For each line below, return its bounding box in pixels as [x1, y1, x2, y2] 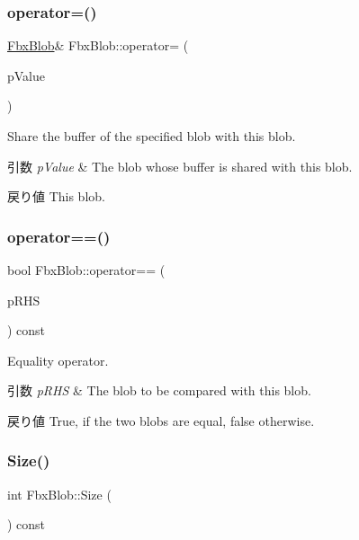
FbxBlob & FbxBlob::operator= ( [7, 36, 189, 55]
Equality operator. [7, 350, 109, 369]
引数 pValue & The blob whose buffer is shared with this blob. [7, 156, 353, 175]
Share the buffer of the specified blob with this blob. [7, 127, 296, 145]
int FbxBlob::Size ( [7, 484, 112, 503]
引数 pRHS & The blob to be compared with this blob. [7, 381, 311, 400]
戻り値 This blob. [7, 187, 105, 206]
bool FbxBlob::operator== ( [7, 261, 166, 279]
